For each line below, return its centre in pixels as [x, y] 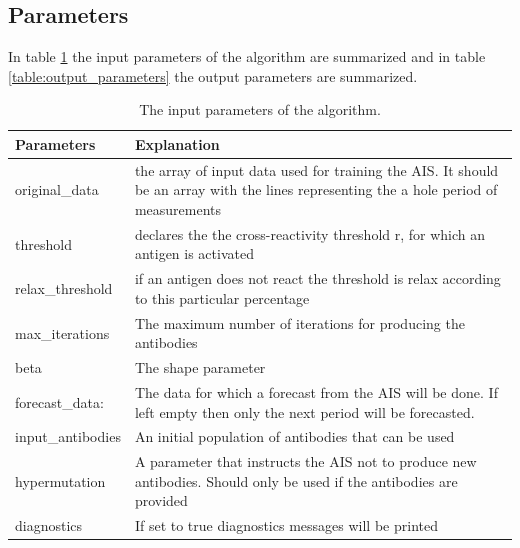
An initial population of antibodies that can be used [294, 436]
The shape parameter [200, 367]
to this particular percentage [222, 297]
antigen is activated [194, 253]
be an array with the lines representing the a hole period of [316, 189]
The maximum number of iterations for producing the [299, 322]
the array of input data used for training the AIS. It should [316, 169]
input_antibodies [68, 436]
